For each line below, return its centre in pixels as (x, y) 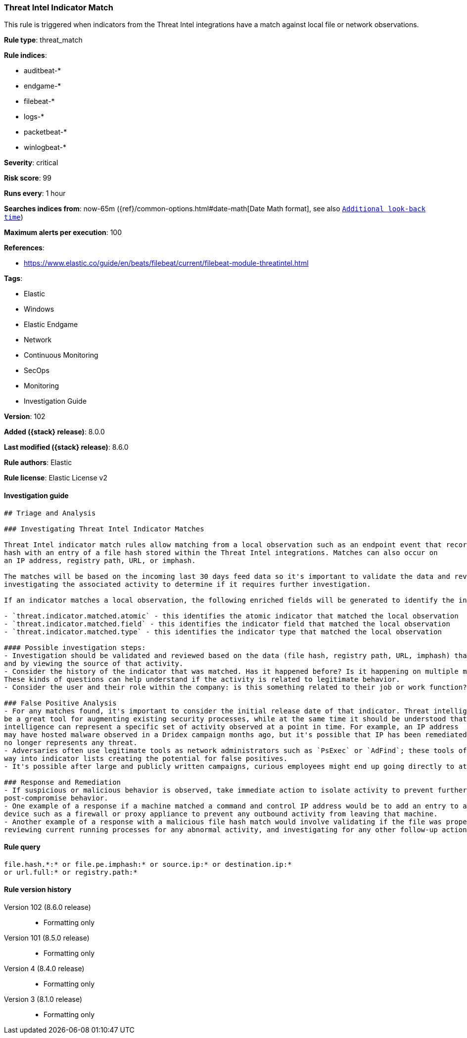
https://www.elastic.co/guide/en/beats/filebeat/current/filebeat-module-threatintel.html (166, 263)
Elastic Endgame (51, 325)
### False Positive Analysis (60, 703)
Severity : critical (31, 163)
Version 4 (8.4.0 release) (44, 969)
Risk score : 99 (28, 178)
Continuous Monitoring (61, 355)
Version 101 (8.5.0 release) (47, 938)
